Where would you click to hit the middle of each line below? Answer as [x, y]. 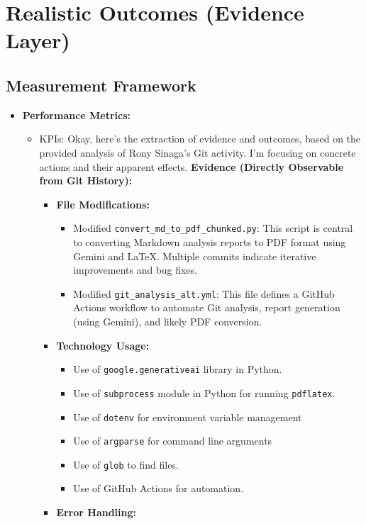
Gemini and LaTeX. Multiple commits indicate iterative [195, 256]
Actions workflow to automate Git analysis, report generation [207, 307]
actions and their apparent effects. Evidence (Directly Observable [192, 166]
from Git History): [86, 180]
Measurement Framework [101, 85]
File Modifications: [103, 204]
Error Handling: [96, 512]
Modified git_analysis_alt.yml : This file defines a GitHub [204, 293]
